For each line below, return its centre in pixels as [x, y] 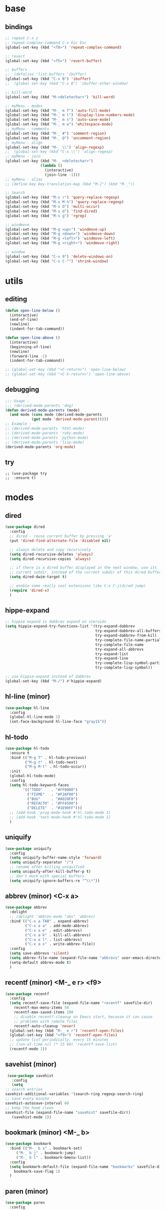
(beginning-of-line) [30, 347]
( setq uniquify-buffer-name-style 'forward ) [56, 858]
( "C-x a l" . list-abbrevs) [54, 939]
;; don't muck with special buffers [47, 876]
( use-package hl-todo [27, 748]
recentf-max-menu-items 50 [41, 1008]
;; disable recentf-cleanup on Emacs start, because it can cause [83, 1017]
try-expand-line [112, 659]
